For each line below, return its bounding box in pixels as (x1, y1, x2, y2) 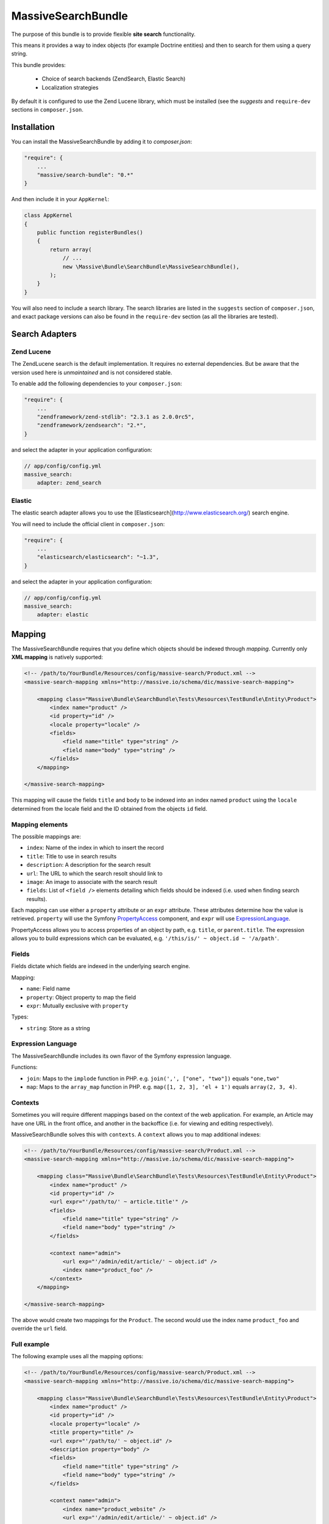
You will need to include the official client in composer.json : (11, 520, 165, 527)
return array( (49, 246, 92, 253)
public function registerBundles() (37, 229, 143, 236)
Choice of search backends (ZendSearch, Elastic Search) (41, 75, 186, 82)
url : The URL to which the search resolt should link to (26, 869, 163, 877)
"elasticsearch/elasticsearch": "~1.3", (37, 554, 160, 561)
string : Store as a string (26, 1024, 91, 1031)
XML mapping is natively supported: (11, 653, 104, 661)
